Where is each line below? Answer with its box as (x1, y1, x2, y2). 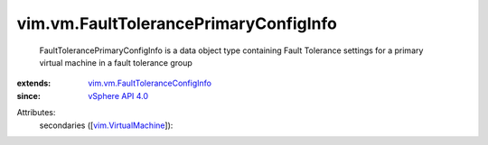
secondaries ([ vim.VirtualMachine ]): (39, 120, 174, 131)
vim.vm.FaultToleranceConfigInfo (88, 77, 212, 89)
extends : (16, 77, 52, 89)
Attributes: (16, 107, 56, 118)
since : (16, 90, 41, 101)
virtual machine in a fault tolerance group (39, 57, 193, 68)
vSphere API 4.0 (88, 90, 149, 101)
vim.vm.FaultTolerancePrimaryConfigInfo (16, 14, 338, 33)
